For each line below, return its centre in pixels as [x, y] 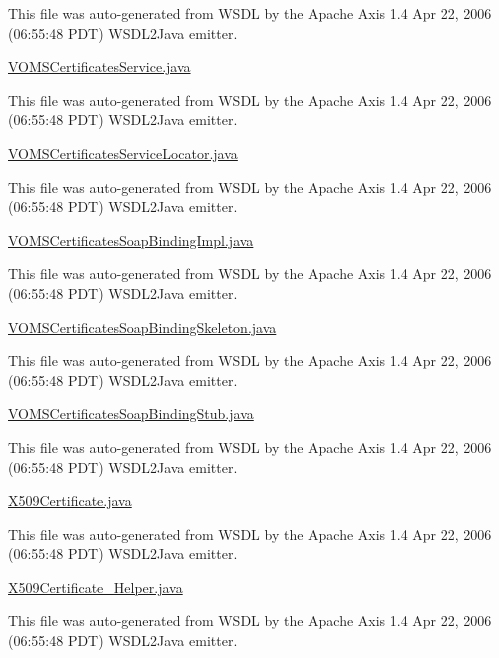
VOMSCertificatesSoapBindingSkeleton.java [142, 326]
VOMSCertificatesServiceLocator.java [123, 152]
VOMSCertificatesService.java [99, 66]
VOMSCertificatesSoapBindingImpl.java [131, 239]
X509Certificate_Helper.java [95, 586]
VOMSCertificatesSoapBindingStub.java [131, 413]
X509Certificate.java [70, 500]
